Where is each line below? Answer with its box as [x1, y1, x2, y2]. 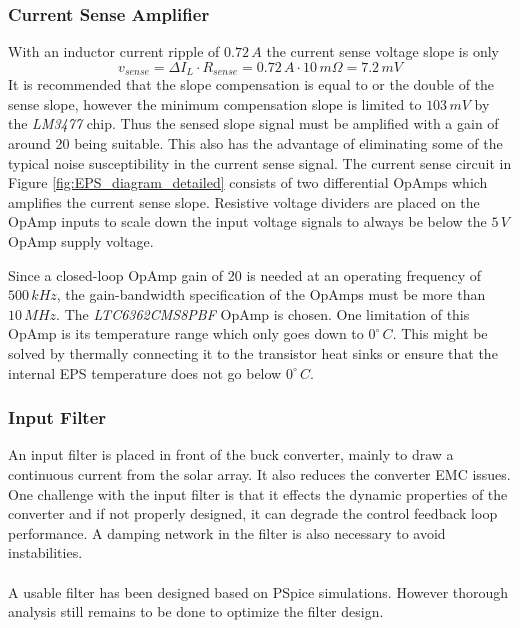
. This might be [392, 323, 488, 344]
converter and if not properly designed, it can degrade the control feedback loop [8, 503, 498, 524]
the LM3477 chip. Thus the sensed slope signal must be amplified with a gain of [8, 113, 499, 134]
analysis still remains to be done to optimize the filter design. [8, 601, 384, 622]
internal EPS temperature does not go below [8, 362, 282, 383]
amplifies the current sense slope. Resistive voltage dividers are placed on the [8, 191, 480, 212]
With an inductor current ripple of [8, 41, 220, 62]
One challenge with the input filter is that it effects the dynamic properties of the [8, 483, 508, 504]
